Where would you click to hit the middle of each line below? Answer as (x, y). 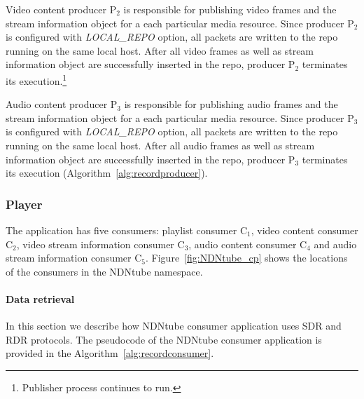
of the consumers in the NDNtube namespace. (104, 271)
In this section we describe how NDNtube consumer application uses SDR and (174, 326)
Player (24, 204)
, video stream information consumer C (100, 244)
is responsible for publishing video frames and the (230, 9)
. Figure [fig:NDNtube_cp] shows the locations (247, 258)
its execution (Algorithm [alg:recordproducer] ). (107, 173)
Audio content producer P (62, 104)
